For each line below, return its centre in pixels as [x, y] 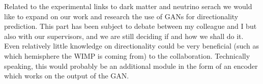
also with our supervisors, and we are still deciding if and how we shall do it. [124, 36]
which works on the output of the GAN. [67, 76]
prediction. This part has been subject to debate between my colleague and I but [130, 26]
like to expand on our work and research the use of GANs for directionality [121, 16]
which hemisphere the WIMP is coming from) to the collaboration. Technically [127, 55]
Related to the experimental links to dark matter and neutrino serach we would [128, 6]
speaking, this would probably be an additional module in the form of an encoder [131, 66]
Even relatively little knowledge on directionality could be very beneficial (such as [131, 46]
